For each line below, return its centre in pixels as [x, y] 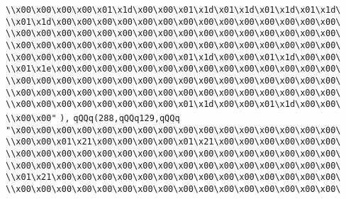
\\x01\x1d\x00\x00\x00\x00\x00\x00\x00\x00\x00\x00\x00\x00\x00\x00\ [173, 22]
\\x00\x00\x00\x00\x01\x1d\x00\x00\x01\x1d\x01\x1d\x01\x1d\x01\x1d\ [173, 10]
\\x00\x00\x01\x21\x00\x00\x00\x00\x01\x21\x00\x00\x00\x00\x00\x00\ [173, 142]
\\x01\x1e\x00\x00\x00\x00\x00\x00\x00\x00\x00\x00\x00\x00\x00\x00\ [173, 69]
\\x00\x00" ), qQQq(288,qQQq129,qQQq [93, 118]
